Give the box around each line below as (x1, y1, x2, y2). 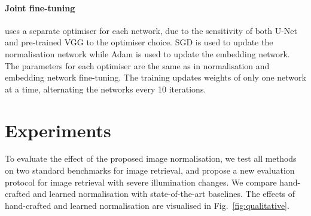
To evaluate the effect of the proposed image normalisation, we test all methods (5, 152, 297, 165)
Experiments (5, 118, 111, 142)
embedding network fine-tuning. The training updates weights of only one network (5, 71, 306, 84)
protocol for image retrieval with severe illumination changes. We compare (5, 175, 277, 188)
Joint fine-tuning (5, 1, 75, 14)
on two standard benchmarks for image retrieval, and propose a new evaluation (5, 164, 295, 177)
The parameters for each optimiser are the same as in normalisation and (5, 59, 270, 72)
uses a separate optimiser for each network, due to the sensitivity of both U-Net (5, 24, 298, 36)
